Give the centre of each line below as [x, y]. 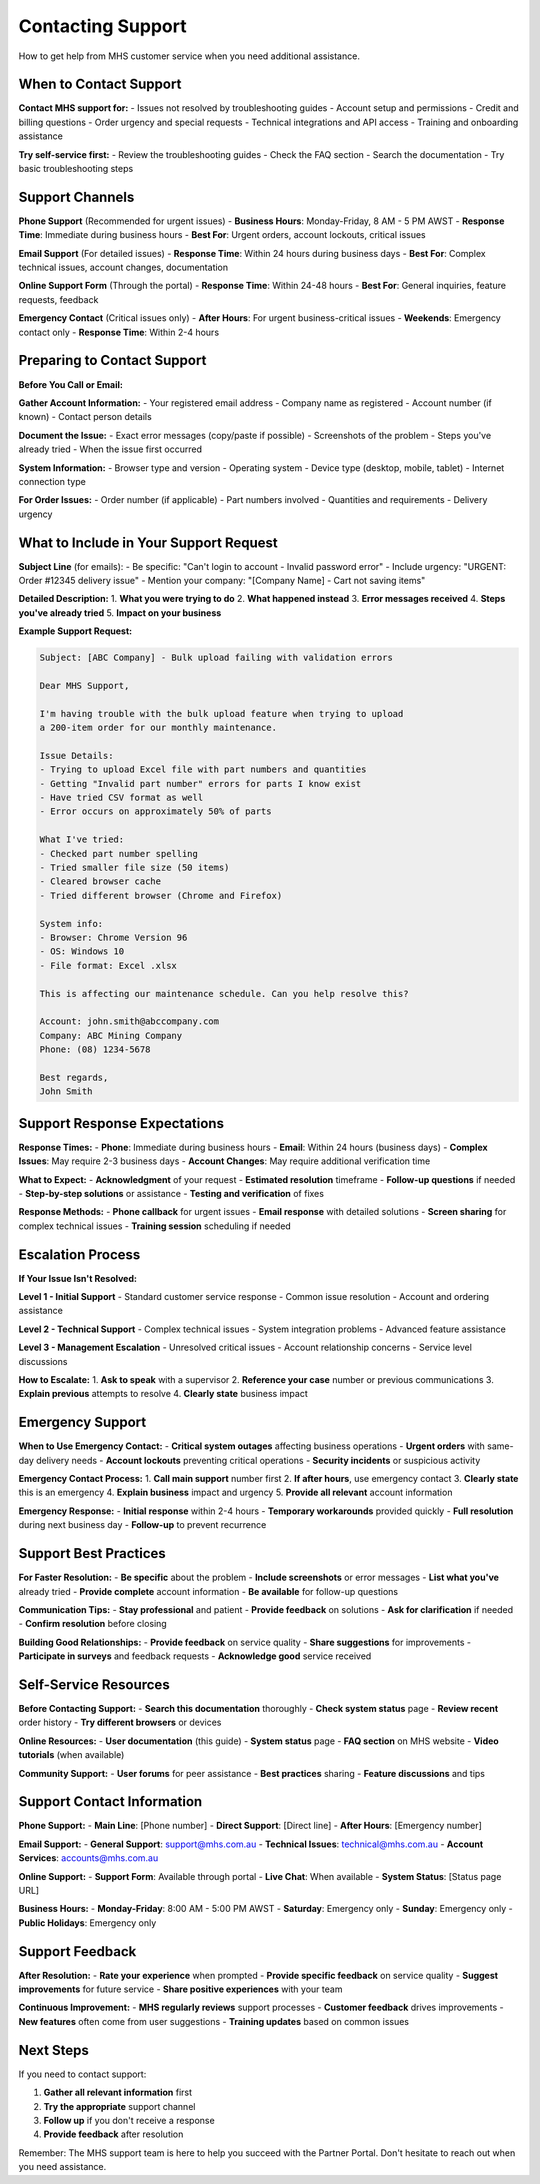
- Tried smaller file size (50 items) [134, 867]
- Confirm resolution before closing [92, 1624]
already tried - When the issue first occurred [110, 449]
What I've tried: [82, 839]
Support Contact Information [110, 1801]
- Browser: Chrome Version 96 [113, 937]
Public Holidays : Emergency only [87, 1922]
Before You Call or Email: [71, 384]
